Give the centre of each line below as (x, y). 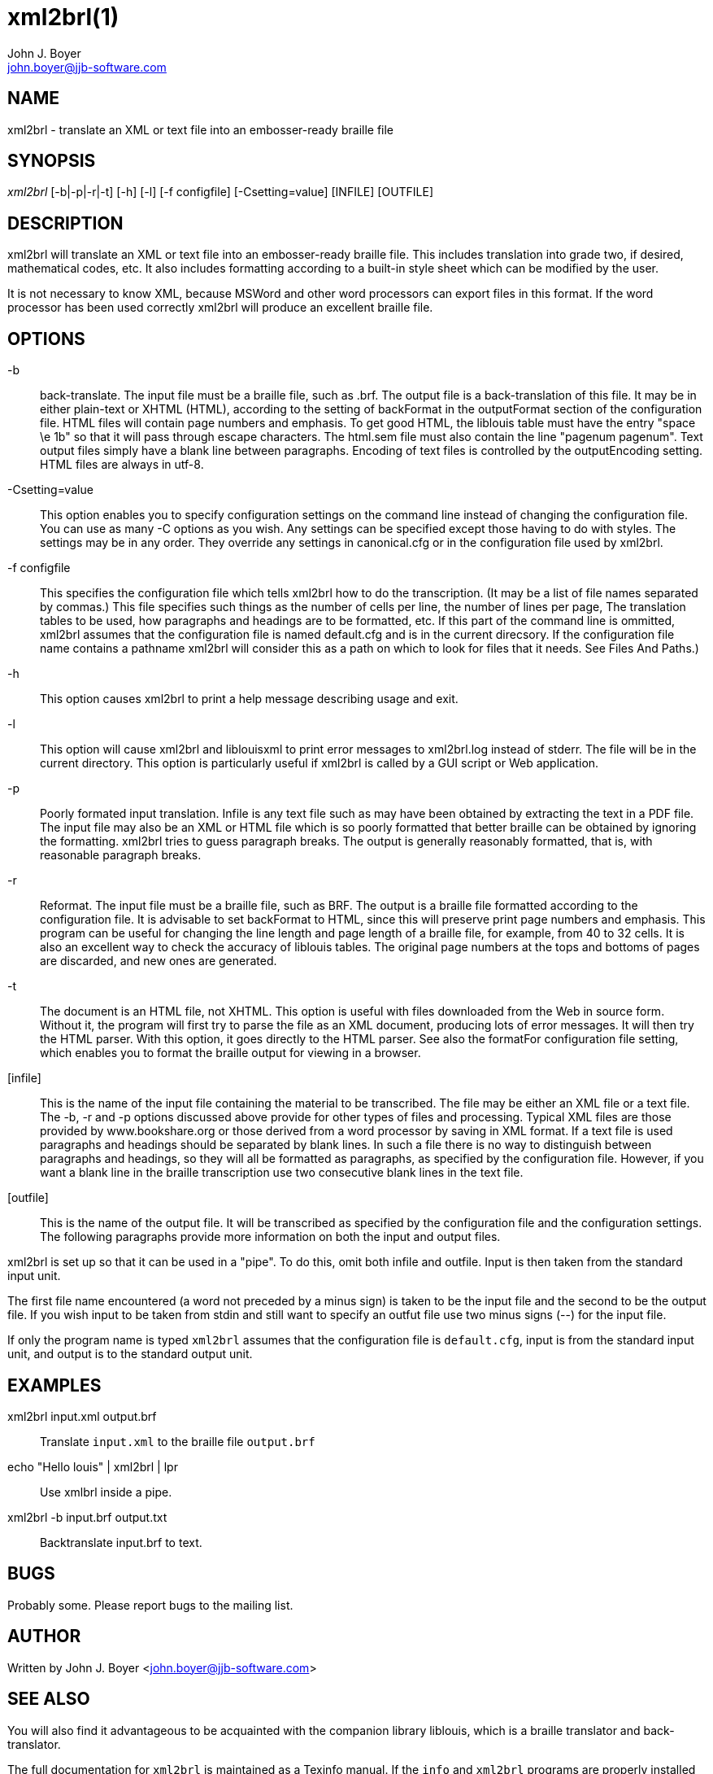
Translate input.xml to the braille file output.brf (178, 1441)
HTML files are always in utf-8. (122, 465)
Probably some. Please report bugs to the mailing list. (150, 1605)
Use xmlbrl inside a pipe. (106, 1492)
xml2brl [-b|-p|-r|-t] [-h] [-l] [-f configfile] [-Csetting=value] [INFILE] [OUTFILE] (221, 192)
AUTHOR (44, 1636)
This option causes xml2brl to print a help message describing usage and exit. (249, 699)
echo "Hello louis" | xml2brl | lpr (93, 1466)
